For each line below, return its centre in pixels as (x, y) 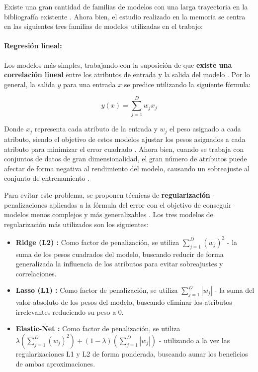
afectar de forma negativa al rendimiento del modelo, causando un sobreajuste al (127, 168)
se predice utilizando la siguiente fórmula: (187, 84)
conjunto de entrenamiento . (47, 178)
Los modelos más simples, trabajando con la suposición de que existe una (118, 64)
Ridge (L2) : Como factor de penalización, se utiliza (97, 242)
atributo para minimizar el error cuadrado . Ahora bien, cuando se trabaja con (124, 149)
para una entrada (89, 84)
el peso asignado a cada (205, 129)
